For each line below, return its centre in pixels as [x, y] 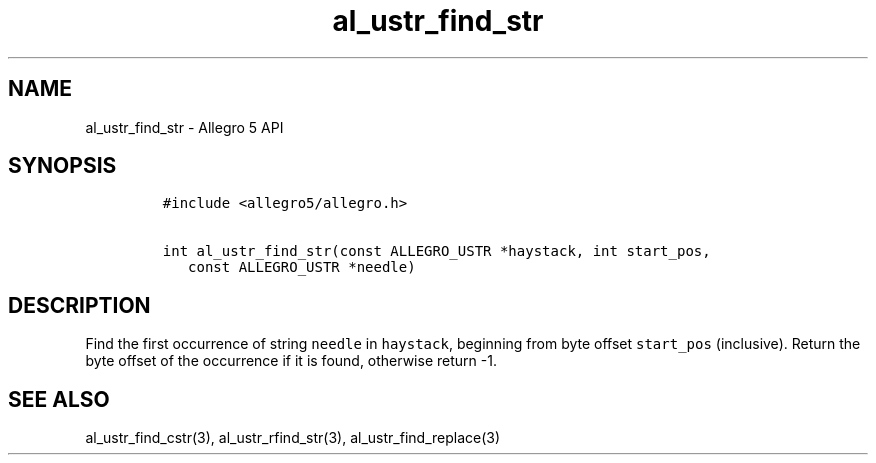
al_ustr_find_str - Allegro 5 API [184, 127]
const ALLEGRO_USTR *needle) [302, 267]
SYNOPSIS [62, 166]
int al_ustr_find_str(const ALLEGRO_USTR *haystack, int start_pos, [436, 251]
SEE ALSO [59, 399]
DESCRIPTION [79, 305]
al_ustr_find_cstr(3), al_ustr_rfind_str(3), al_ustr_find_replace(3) [293, 438]
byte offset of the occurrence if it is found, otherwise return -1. [291, 361]
